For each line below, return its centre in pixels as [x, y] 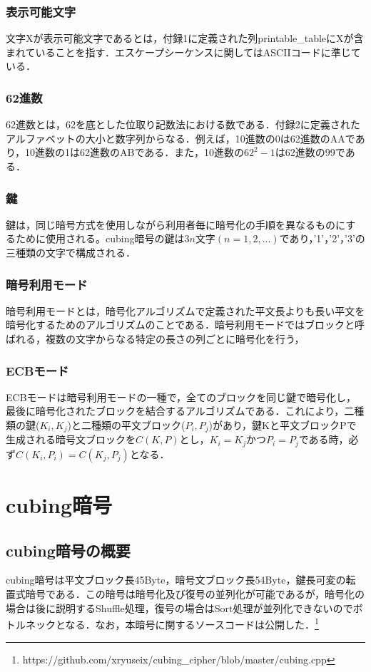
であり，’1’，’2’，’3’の [322, 238]
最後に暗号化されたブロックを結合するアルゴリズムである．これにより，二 [180, 411]
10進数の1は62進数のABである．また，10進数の [135, 152]
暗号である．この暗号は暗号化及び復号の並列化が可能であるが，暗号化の [195, 594]
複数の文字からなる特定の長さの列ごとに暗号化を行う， [175, 338]
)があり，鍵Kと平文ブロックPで [283, 425]
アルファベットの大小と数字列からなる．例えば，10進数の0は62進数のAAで [181, 138]
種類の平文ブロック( [138, 425]
